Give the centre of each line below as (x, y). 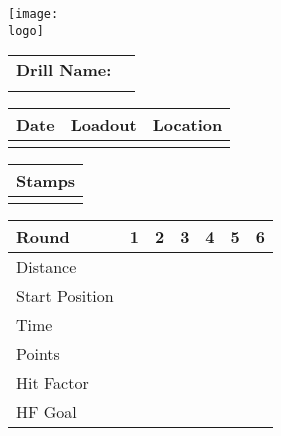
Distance (46, 267)
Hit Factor (52, 383)
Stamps (46, 181)
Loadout (103, 125)
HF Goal (46, 412)
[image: (33, 14)
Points (38, 354)
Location (187, 125)
